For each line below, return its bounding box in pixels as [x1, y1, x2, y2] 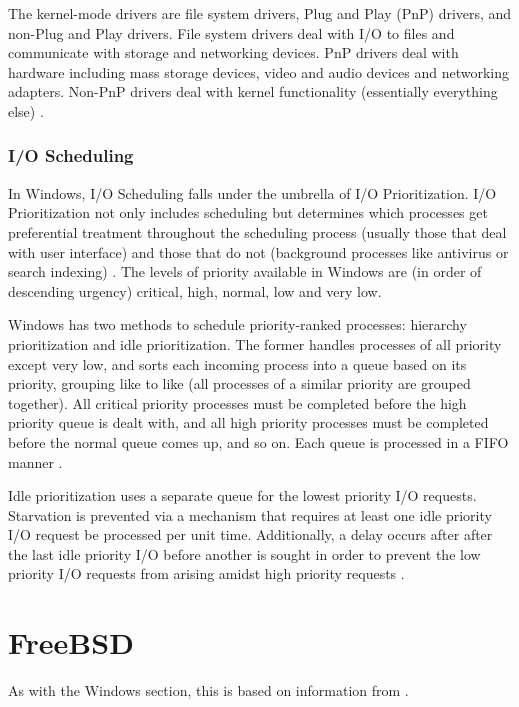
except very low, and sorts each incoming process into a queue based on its [8, 353, 467, 374]
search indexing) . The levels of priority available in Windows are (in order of [8, 261, 482, 282]
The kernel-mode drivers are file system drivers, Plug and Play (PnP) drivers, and [8, 3, 512, 23]
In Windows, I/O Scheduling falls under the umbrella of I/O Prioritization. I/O [8, 182, 497, 203]
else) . [8, 100, 44, 121]
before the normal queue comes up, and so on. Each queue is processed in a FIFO [8, 431, 509, 452]
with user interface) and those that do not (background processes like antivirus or [8, 241, 509, 262]
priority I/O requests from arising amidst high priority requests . [8, 563, 405, 584]
